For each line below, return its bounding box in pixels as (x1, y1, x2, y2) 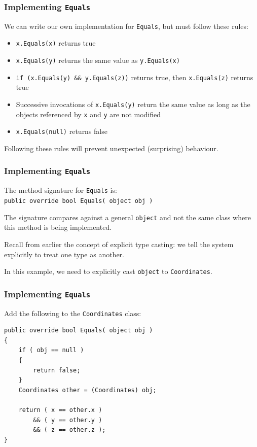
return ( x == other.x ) (18, 406, 102, 414)
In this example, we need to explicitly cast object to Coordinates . (4, 266, 212, 277)
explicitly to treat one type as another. (4, 249, 124, 259)
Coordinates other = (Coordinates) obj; (18, 386, 157, 394)
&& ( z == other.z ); (33, 426, 106, 434)
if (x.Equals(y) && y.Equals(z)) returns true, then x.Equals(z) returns (16, 72, 253, 82)
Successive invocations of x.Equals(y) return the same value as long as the (16, 99, 250, 109)
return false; (33, 366, 81, 374)
